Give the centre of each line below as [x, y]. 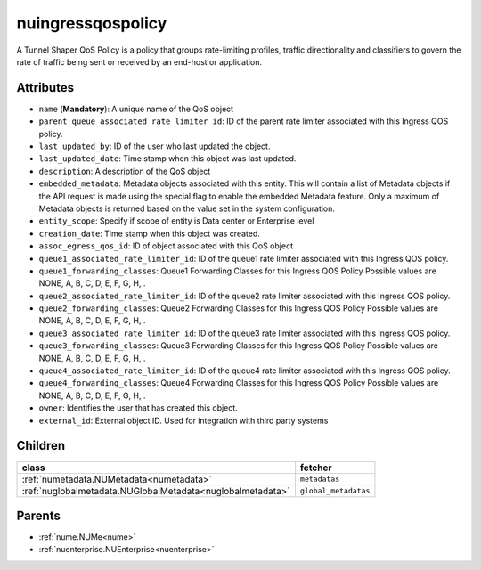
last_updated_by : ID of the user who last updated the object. [155, 146]
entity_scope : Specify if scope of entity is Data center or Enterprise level [176, 221]
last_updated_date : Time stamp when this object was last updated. [167, 159]
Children [41, 446]
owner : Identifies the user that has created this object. [138, 408]
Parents [39, 515]
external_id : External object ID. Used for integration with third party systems [183, 420]
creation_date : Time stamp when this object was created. [149, 233]
